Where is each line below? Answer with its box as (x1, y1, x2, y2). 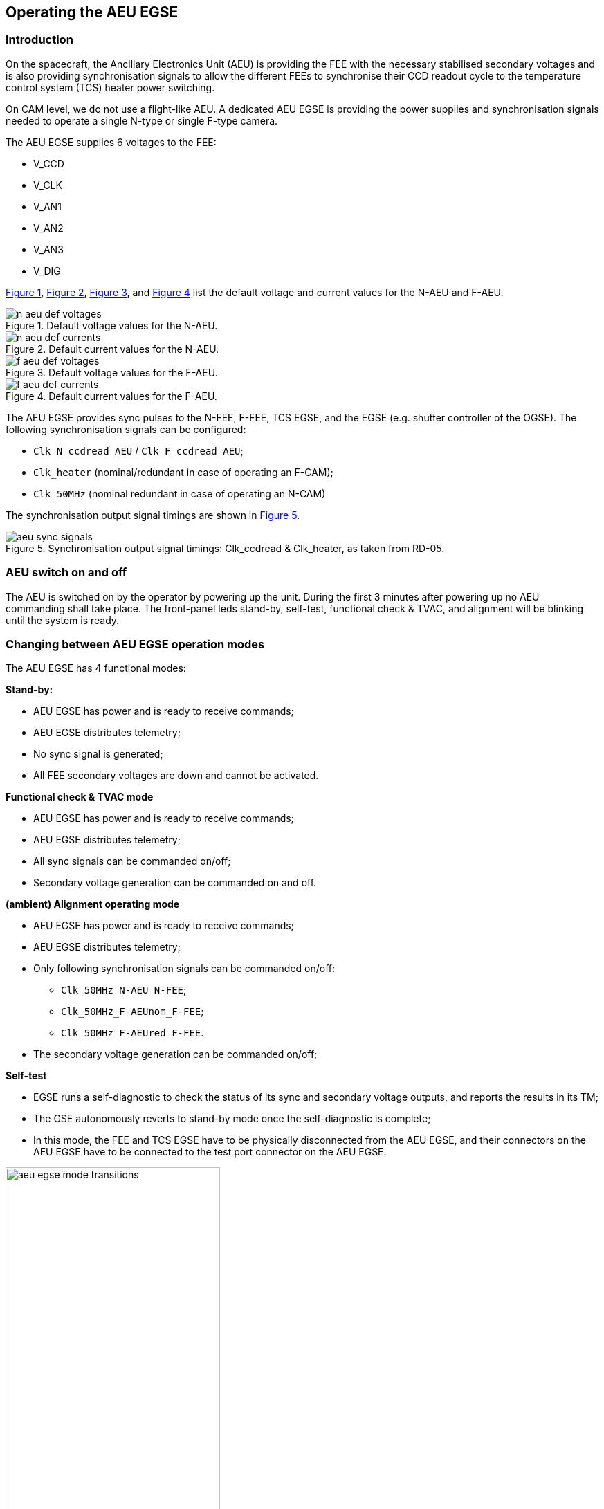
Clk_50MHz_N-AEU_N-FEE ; (61, 984, 187, 996)
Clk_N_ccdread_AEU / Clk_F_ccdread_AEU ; (33, 444, 244, 457)
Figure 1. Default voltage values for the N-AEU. (6, 319, 218, 331)
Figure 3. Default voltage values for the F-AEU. (6, 366, 218, 378)
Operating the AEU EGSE (6, 3, 179, 21)
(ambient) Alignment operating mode (6, 898, 180, 911)
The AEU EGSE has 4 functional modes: (6, 662, 186, 675)
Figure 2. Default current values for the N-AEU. (6, 342, 219, 355)
